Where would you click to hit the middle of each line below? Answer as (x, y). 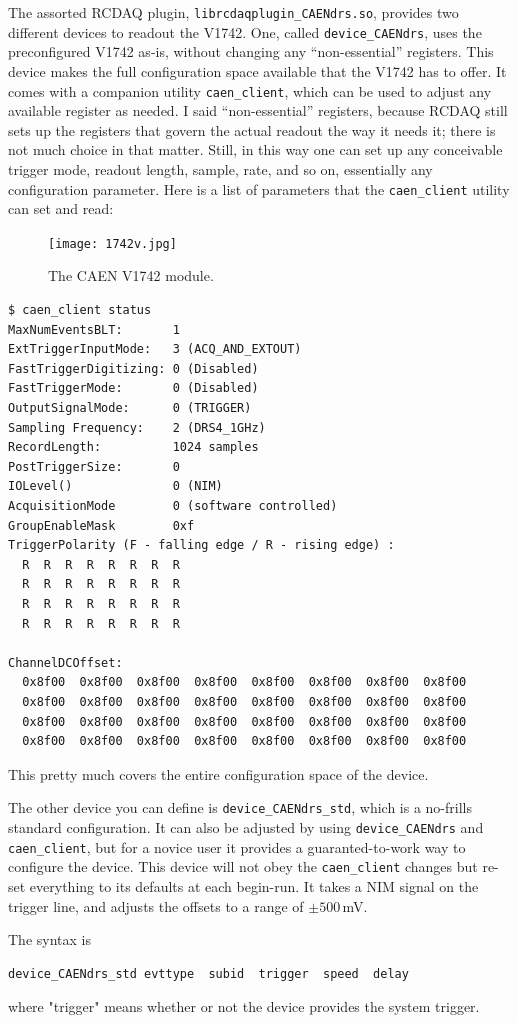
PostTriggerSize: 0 (94, 466)
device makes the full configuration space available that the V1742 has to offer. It (257, 70)
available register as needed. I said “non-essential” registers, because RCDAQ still (258, 110)
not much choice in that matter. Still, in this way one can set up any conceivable (255, 149)
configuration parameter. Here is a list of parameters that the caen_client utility (259, 188)
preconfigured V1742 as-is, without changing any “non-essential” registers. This (251, 51)
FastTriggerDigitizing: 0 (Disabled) (133, 368)
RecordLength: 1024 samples (133, 447)
